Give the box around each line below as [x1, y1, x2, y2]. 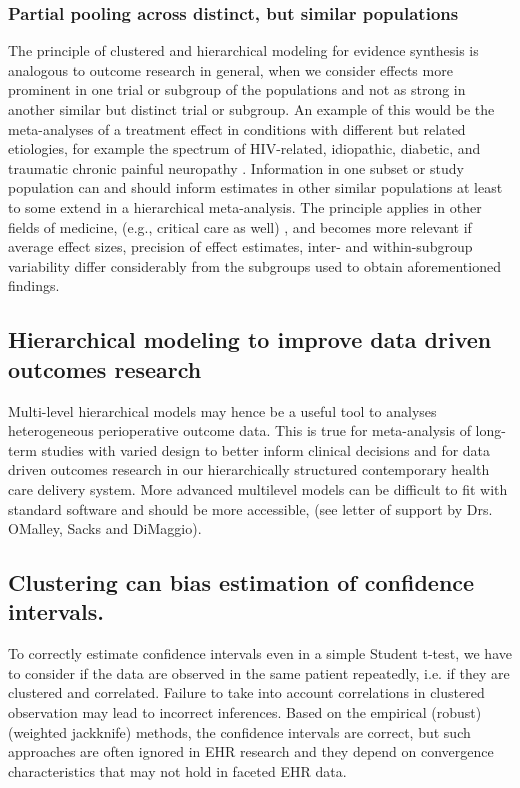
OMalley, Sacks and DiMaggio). [8, 518, 202, 539]
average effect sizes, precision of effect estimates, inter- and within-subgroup [8, 236, 473, 257]
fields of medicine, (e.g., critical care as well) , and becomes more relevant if [8, 216, 472, 237]
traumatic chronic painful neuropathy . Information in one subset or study [8, 157, 464, 178]
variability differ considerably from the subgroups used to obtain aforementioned [8, 255, 501, 276]
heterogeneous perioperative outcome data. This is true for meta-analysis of [8, 420, 471, 441]
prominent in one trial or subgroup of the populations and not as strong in [8, 79, 466, 100]
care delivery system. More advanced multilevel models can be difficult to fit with [8, 478, 508, 499]
